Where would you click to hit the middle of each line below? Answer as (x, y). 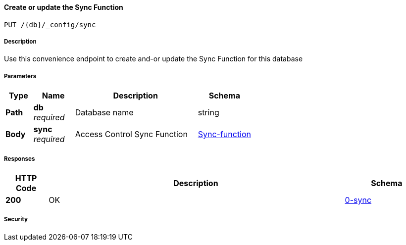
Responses (20, 159)
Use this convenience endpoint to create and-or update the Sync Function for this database (153, 59)
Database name (104, 113)
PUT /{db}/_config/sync (50, 24)
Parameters (20, 76)
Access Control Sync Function (131, 134)
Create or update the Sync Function (64, 7)
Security (16, 220)
